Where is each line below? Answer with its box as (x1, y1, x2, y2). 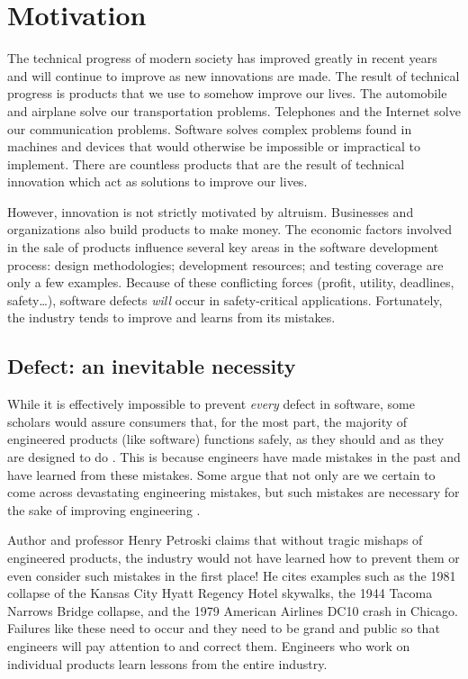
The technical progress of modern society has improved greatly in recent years (7, 49, 437, 68)
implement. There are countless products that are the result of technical (7, 154, 405, 173)
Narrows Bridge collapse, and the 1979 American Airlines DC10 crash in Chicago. (7, 601, 459, 620)
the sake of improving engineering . (7, 500, 201, 519)
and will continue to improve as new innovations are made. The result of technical (7, 66, 460, 85)
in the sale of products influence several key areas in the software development (7, 238, 439, 257)
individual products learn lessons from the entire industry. (7, 654, 328, 673)
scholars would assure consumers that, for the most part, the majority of (7, 412, 408, 430)
